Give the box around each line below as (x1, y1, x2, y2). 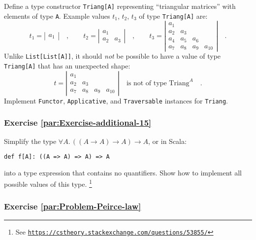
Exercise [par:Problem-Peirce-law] (4, 200, 141, 212)
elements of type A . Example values (4, 10, 110, 21)
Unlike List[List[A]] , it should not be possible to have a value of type (4, 51, 221, 61)
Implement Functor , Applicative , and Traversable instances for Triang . (4, 95, 228, 105)
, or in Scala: (148, 136, 187, 146)
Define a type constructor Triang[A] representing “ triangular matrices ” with (4, 1, 236, 11)
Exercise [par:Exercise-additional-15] (4, 116, 152, 129)
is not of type (126, 79, 167, 87)
